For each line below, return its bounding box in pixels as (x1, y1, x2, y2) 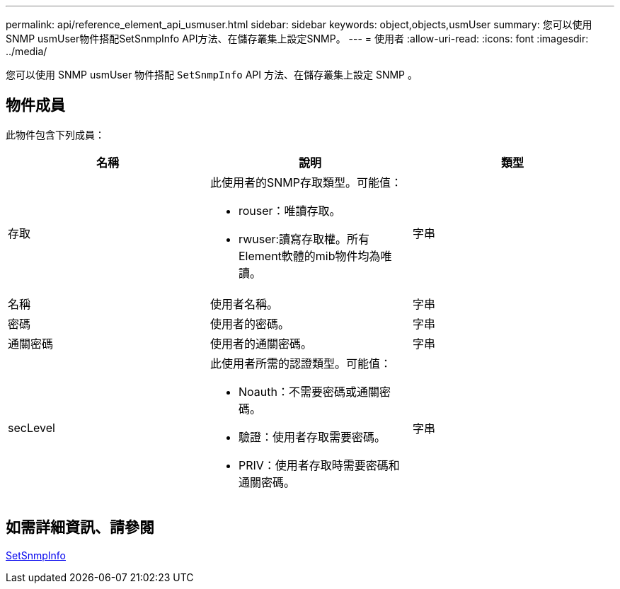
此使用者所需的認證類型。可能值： (209, 356, 391, 371)
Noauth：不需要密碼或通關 (238, 384, 379, 399)
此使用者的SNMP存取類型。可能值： (209, 175, 402, 189)
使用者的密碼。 (209, 316, 289, 331)
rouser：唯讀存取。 (238, 203, 341, 218)
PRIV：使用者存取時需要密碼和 (238, 457, 400, 472)
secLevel (8, 420, 55, 435)
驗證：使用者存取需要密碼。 (238, 429, 386, 444)
